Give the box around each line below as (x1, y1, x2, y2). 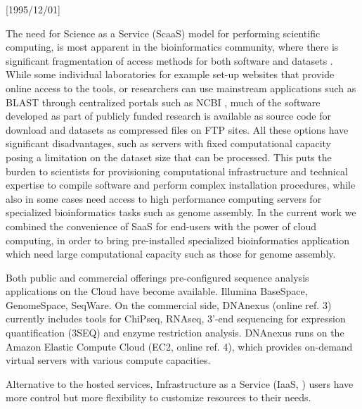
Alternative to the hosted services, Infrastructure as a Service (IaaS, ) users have (6, 376, 354, 391)
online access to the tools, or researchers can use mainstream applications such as (6, 80, 356, 95)
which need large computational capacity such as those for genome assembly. (6, 246, 336, 261)
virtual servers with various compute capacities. (6, 353, 211, 367)
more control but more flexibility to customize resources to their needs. (6, 390, 311, 405)
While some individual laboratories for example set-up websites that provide (6, 67, 335, 82)
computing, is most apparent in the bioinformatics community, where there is (6, 39, 339, 54)
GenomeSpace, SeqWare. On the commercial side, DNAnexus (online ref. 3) (6, 297, 332, 312)
